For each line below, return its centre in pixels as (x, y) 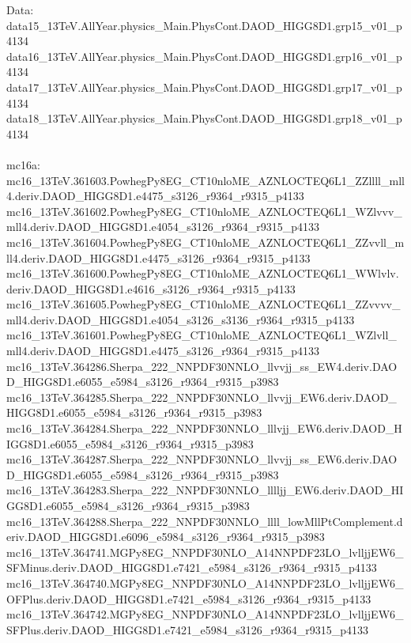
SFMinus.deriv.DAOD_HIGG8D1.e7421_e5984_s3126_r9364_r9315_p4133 (192, 567)
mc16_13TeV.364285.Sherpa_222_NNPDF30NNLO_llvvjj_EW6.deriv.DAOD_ (202, 397)
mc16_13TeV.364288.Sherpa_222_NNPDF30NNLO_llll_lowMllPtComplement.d (205, 521)
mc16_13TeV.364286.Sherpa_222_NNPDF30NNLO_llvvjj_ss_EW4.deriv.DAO (202, 366)
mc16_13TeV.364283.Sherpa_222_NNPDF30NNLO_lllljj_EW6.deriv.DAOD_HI (205, 490)
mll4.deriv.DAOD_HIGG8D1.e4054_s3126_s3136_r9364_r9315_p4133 (181, 319)
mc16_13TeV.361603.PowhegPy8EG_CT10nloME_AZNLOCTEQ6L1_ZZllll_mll (205, 180)
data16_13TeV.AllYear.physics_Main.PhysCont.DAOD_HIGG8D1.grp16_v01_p (204, 56)
